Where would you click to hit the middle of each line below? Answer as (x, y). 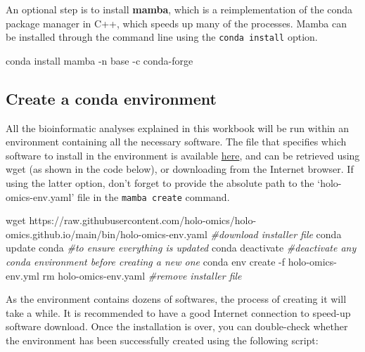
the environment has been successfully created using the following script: (162, 340)
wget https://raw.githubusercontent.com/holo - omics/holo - (131, 220)
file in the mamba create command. (153, 196)
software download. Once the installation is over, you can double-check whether (177, 326)
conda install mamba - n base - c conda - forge (100, 60)
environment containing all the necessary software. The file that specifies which (176, 142)
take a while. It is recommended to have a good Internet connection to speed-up (178, 312)
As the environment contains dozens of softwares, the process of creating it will (176, 299)
